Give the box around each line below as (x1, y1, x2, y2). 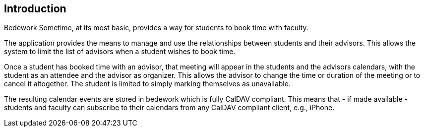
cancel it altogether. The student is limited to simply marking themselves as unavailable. (4, 79, 291, 88)
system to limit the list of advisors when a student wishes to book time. (4, 47, 236, 56)
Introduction (4, 2, 66, 15)
